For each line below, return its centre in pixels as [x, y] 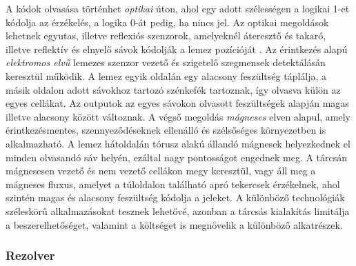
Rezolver [30, 255]
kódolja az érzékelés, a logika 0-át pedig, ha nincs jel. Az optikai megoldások [167, 22]
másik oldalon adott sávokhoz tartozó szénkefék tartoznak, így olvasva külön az [173, 89]
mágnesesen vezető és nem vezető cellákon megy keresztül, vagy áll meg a [161, 171]
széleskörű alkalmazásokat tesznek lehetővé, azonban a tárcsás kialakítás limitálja [178, 211]
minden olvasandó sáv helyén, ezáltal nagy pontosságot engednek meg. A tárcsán [177, 157]
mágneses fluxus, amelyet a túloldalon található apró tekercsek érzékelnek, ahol [173, 184]
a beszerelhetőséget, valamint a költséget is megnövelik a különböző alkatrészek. [174, 224]
